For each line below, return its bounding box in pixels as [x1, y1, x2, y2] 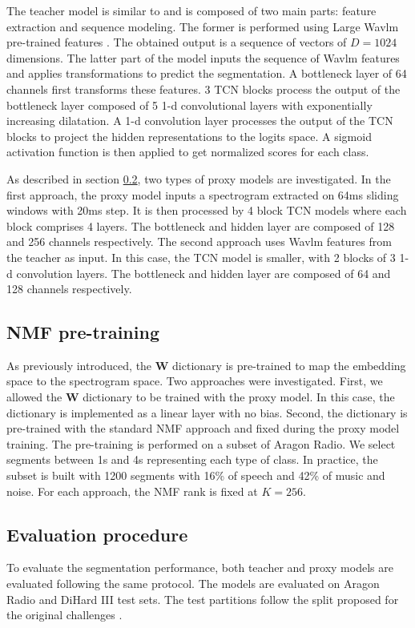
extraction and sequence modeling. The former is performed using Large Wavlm [6, 18, 399, 34]
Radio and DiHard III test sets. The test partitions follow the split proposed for [6, 590, 399, 607]
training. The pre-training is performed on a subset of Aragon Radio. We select [6, 435, 396, 452]
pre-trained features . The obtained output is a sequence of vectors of [6, 34, 347, 50]
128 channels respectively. [6, 280, 132, 297]
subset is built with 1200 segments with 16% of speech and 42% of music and [6, 467, 385, 484]
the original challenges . [6, 606, 123, 623]
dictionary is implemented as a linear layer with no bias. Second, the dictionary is [6, 404, 408, 421]
